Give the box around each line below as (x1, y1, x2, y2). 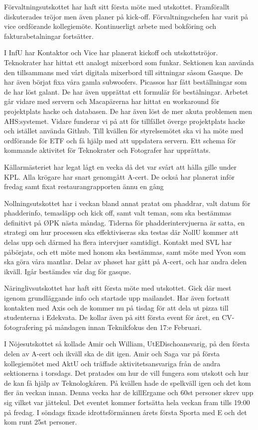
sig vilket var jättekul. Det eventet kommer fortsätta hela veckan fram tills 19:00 (4, 397, 250, 407)
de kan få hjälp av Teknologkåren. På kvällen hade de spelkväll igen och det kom (4, 377, 251, 388)
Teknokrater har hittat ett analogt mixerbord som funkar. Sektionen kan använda (4, 57, 254, 67)
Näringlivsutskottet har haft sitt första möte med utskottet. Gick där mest (4, 283, 232, 293)
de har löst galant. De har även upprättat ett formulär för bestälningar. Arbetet (4, 86, 249, 97)
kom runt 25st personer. (4, 417, 77, 427)
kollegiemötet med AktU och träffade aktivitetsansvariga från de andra (4, 358, 221, 368)
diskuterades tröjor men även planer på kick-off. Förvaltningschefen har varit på (4, 11, 249, 21)
